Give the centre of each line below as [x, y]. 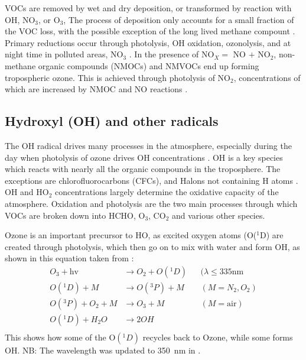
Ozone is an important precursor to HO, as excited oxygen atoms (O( [131, 235]
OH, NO [20, 19]
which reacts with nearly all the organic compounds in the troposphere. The [143, 169]
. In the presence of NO [172, 54]
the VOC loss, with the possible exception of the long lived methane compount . [150, 31]
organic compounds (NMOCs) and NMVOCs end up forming [149, 65]
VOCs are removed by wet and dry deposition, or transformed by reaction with [148, 8]
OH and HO [27, 192]
